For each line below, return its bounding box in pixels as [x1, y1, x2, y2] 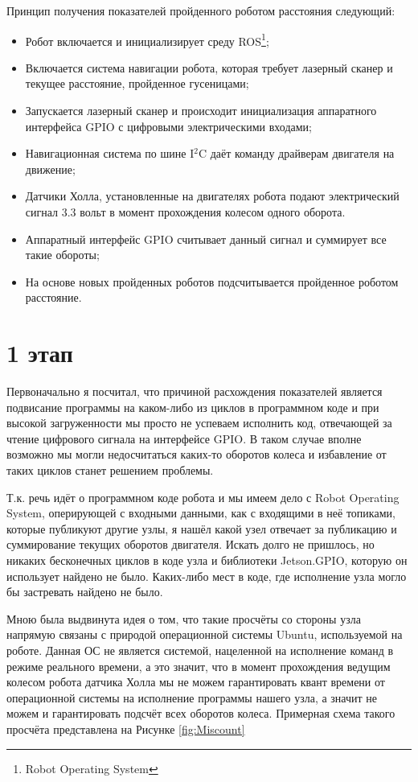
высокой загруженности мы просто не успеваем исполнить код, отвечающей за [6, 414, 392, 431]
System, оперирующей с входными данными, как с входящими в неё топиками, [6, 504, 395, 521]
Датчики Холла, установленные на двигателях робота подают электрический [25, 187, 400, 204]
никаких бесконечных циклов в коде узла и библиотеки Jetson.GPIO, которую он [6, 552, 408, 569]
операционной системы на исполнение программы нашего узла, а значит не [6, 689, 378, 706]
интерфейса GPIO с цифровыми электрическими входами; [25, 117, 312, 134]
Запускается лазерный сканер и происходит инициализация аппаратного [25, 102, 377, 119]
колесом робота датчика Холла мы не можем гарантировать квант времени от [6, 673, 385, 690]
